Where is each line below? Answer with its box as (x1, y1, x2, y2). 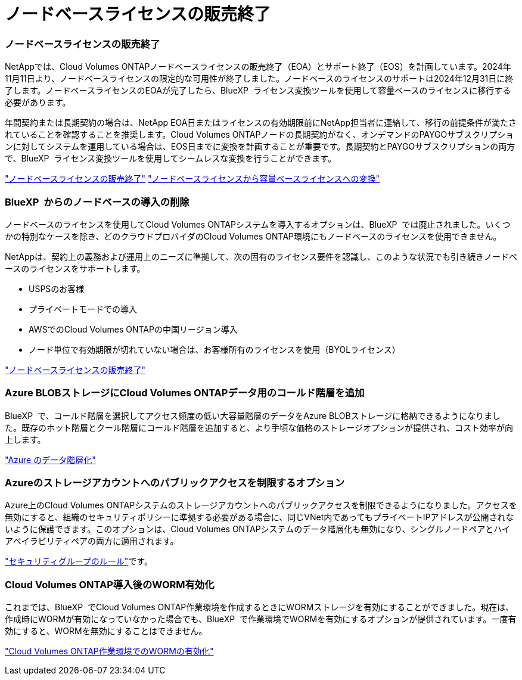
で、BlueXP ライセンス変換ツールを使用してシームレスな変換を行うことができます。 (5, 153, 336, 164)
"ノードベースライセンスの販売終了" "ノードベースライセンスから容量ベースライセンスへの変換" (5, 173, 380, 184)
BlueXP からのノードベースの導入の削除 (5, 195, 189, 208)
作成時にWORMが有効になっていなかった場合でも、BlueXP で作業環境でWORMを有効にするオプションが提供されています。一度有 (5, 614, 517, 625)
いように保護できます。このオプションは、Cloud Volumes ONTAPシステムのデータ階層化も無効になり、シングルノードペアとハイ (5, 524, 511, 535)
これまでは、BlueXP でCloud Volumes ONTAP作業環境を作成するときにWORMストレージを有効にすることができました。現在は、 (5, 602, 514, 613)
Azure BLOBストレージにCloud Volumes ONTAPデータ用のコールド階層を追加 (5, 387, 365, 399)
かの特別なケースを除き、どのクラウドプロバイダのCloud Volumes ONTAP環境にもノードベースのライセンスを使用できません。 (5, 231, 502, 241)
